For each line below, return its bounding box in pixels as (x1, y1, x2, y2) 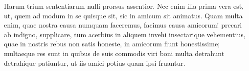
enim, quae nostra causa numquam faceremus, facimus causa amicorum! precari (4, 20, 242, 30)
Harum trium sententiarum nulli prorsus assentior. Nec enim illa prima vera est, (4, 1, 244, 11)
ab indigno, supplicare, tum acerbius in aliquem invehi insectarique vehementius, (4, 29, 246, 39)
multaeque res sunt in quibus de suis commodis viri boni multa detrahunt (4, 48, 225, 58)
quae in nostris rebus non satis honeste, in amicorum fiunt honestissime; (4, 39, 220, 49)
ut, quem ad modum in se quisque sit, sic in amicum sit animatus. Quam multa (4, 10, 243, 20)
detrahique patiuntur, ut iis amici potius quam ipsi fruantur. (4, 57, 185, 68)
